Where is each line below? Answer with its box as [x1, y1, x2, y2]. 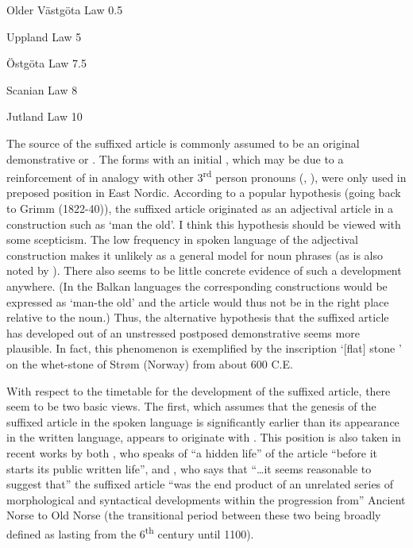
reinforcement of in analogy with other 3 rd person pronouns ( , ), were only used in [6, 167, 407, 185]
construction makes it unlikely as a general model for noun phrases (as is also [6, 246, 384, 263]
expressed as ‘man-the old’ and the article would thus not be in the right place [6, 293, 389, 310]
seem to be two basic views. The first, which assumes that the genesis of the [6, 398, 376, 415]
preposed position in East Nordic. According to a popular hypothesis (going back [6, 184, 401, 201]
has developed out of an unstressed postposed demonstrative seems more [6, 324, 360, 341]
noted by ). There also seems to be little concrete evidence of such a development [6, 262, 402, 279]
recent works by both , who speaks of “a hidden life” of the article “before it [6, 444, 378, 461]
